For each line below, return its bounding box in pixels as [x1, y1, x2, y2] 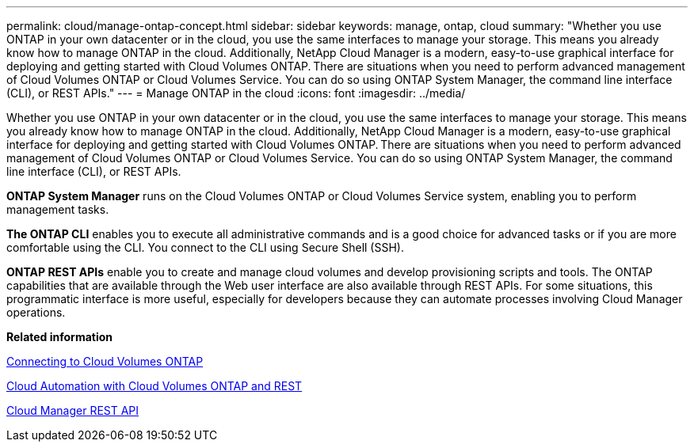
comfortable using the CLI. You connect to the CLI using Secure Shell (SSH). [6, 241, 404, 254]
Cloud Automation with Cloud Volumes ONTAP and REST [6, 379, 303, 393]
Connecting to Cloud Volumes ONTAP [6, 355, 204, 368]
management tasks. [6, 203, 109, 216]
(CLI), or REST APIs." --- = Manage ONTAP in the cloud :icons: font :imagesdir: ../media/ [6, 86, 466, 100]
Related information [6, 330, 113, 344]
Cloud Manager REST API [6, 404, 139, 417]
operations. [6, 306, 66, 319]
